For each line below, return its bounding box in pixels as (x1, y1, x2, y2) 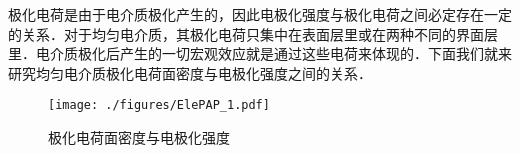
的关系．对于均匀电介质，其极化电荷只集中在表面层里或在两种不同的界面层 (8, 23, 498, 44)
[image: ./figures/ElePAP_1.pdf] (48, 98, 270, 113)
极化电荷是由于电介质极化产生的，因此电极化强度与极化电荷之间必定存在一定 (8, 4, 512, 24)
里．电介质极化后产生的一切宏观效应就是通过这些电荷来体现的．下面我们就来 (8, 43, 512, 64)
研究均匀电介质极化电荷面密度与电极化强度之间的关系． (8, 62, 372, 83)
